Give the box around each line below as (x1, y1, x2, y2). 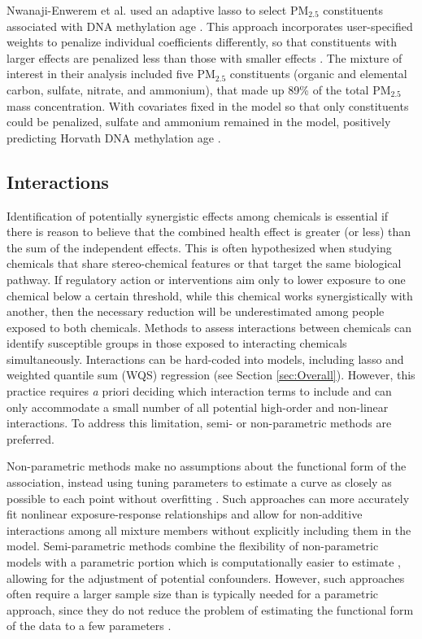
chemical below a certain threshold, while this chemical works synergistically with (7, 287, 413, 304)
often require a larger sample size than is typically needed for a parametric (7, 585, 379, 602)
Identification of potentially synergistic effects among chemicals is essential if (7, 207, 389, 224)
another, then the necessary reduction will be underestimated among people (7, 303, 385, 320)
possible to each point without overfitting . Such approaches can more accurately (7, 489, 410, 506)
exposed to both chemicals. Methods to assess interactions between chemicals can (7, 318, 412, 335)
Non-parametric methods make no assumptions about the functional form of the (7, 457, 407, 475)
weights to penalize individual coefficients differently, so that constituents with (7, 33, 397, 50)
